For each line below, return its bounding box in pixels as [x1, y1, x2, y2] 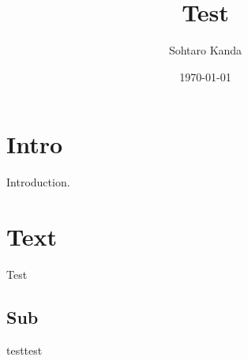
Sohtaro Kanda [168, 42, 242, 58]
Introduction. [6, 174, 70, 190]
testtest [6, 341, 43, 358]
